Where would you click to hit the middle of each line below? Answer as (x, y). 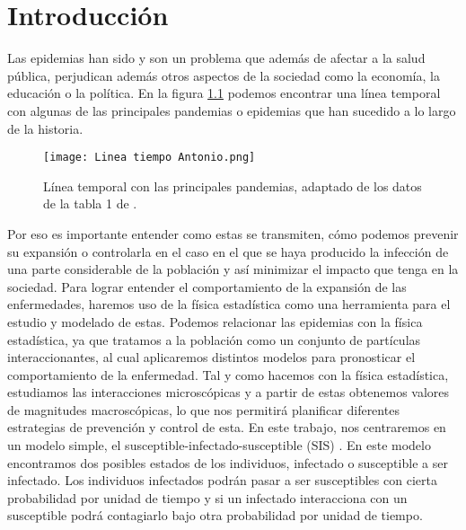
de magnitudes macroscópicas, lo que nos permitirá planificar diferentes (203, 409)
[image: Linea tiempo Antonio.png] (149, 158)
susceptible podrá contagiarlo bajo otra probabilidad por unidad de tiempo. (215, 515)
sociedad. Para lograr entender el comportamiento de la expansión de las (207, 286)
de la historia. (45, 128)
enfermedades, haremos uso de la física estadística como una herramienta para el (229, 304)
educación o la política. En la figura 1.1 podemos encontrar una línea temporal (224, 93)
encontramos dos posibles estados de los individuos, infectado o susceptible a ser (228, 462)
